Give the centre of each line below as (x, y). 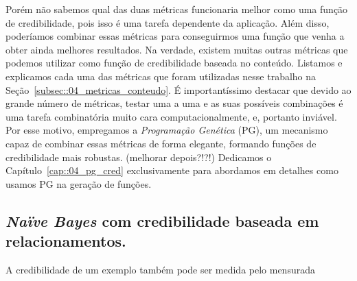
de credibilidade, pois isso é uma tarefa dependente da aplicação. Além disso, (168, 22)
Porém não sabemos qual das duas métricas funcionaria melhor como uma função (177, 9)
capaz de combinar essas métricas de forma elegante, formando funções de (161, 143)
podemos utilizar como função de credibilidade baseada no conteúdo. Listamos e (174, 63)
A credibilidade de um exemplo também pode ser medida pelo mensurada (160, 269)
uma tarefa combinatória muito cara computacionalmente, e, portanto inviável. (171, 116)
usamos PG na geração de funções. (79, 183)
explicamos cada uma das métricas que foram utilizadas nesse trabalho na (161, 76)
